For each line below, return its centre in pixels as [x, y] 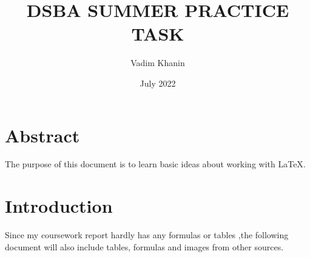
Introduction [59, 206]
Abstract [42, 135]
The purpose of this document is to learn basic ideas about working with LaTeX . [155, 164]
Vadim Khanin [158, 63]
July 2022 [158, 83]
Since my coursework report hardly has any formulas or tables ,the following [147, 235]
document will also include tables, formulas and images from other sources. [144, 246]
